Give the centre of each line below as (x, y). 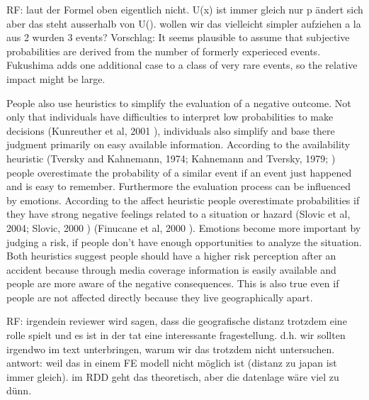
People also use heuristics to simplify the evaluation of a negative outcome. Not (179, 102)
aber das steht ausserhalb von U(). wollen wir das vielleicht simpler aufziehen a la (184, 23)
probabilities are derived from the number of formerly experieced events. (164, 51)
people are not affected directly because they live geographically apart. (160, 297)
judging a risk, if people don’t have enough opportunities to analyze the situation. (184, 241)
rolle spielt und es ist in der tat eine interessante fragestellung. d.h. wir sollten (176, 335)
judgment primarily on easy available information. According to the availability (178, 144)
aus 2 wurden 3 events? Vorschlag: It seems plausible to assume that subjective (178, 37)
